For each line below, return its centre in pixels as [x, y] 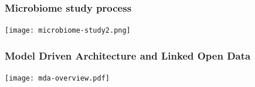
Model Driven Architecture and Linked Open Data [128, 55]
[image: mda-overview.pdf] [57, 79]
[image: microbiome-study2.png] [68, 31]
